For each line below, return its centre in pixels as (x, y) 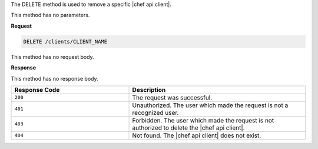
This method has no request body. (52, 57)
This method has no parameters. (50, 15)
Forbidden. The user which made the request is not (203, 120)
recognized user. (155, 112)
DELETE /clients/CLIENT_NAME (65, 42)
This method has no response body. (54, 78)
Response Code (37, 90)
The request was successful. (172, 97)
